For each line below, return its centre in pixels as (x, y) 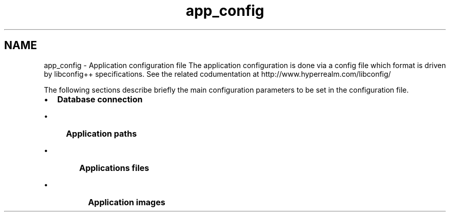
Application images (127, 202)
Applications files (114, 168)
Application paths (101, 133)
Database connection (100, 99)
